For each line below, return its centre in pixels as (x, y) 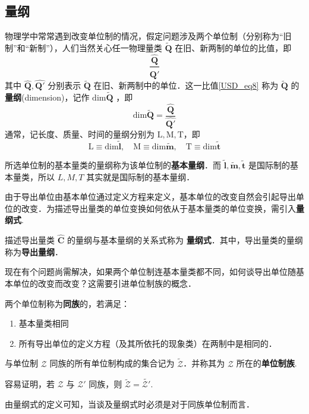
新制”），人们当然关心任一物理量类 (96, 48)
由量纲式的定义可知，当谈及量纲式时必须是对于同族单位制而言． (130, 404)
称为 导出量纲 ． (34, 251)
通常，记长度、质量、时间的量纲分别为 (80, 134)
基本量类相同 (44, 323)
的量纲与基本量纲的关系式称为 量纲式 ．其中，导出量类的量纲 (185, 240)
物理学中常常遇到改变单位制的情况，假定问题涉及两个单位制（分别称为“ (144, 36)
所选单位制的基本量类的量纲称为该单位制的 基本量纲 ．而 (113, 164)
